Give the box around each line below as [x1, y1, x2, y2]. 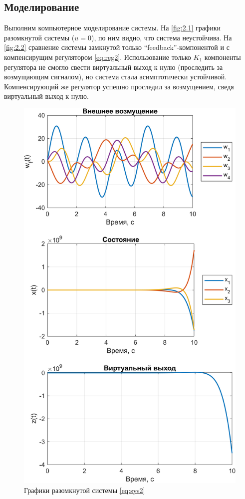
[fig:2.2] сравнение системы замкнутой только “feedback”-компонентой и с [4, 42, 230, 52]
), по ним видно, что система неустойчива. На [91, 32, 232, 42]
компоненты [204, 51, 241, 62]
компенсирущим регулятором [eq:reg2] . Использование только [4, 51, 191, 62]
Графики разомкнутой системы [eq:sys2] [24, 485, 145, 495]
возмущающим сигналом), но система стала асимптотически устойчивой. [4, 71, 227, 82]
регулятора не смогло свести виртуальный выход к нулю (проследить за [4, 61, 223, 72]
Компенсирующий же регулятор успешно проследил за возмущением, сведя [4, 81, 234, 91]
